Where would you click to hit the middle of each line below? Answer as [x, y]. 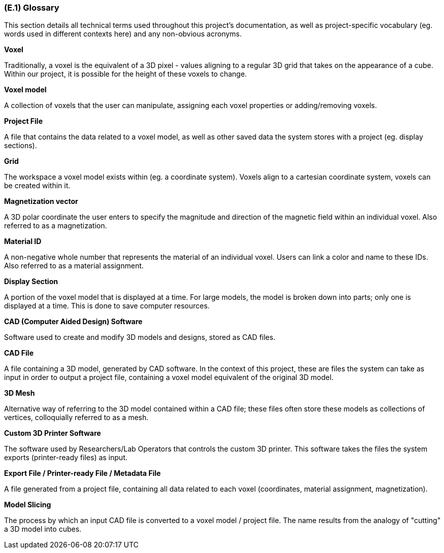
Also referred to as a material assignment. [74, 266]
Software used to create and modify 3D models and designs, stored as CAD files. [140, 337]
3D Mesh [20, 393]
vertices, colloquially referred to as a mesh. [76, 418]
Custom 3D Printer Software [53, 433]
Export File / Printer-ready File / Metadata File [83, 473]
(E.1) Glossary [32, 8]
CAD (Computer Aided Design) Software [73, 322]
